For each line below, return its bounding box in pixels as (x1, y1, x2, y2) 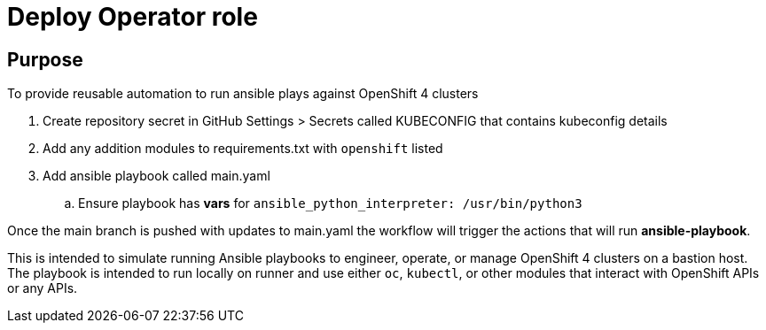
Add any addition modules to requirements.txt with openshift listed (43, 141, 443, 157)
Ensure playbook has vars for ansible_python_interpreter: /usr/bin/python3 (78, 196, 582, 211)
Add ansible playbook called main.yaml (43, 168, 270, 184)
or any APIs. (7, 280, 78, 296)
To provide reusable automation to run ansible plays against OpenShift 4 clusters (7, 86, 479, 102)
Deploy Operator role (7, 2, 258, 32)
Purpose (7, 48, 83, 71)
